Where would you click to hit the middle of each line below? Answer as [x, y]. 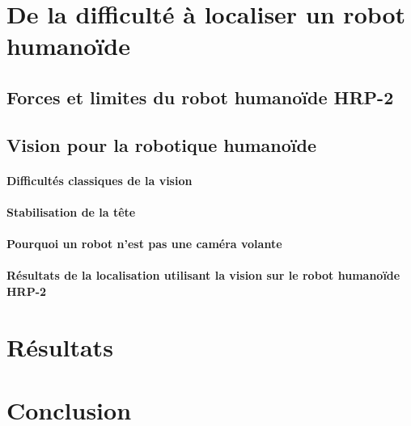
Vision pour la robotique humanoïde [162, 144]
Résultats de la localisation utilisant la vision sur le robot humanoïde [203, 275]
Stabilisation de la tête [71, 211]
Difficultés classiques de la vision [100, 180]
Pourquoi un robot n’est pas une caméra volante [144, 244]
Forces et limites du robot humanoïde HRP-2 [200, 97]
